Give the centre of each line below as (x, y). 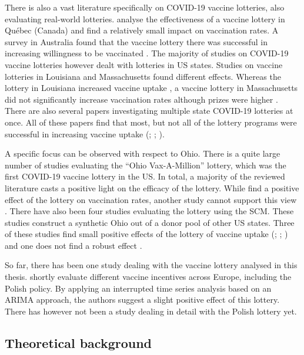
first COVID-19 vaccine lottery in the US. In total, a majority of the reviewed (145, 176)
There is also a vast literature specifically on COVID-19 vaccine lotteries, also (145, 7)
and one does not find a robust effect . (74, 245)
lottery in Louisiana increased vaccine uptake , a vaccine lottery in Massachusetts (151, 88)
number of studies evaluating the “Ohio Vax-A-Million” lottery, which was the (146, 165)
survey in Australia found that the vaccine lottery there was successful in (136, 41)
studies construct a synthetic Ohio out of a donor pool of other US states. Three (150, 222)
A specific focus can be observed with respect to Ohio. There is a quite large (143, 153)
